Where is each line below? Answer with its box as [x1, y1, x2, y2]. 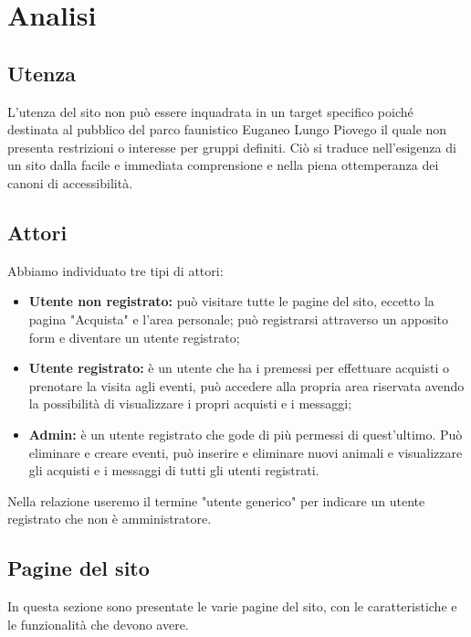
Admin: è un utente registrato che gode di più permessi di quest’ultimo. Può [28, 424, 463, 443]
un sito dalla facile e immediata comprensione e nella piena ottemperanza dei [7, 155, 439, 175]
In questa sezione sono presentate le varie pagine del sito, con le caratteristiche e [7, 597, 457, 616]
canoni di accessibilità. [7, 173, 133, 192]
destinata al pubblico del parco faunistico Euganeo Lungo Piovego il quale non [7, 120, 447, 139]
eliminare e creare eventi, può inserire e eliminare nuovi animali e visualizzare [28, 442, 463, 462]
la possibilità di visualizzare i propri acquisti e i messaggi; [28, 394, 352, 413]
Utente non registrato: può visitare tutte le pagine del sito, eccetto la [28, 292, 434, 311]
